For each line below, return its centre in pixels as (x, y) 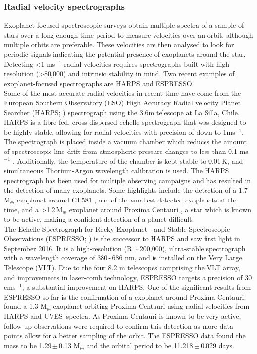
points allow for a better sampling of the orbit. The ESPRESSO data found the (125, 335)
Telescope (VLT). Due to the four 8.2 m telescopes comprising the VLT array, (122, 268)
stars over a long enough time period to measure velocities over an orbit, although (128, 34)
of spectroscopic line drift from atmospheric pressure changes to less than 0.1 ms (126, 151)
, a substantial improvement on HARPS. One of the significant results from (136, 287)
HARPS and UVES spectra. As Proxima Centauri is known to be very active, (123, 316)
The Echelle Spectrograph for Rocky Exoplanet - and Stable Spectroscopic (117, 228)
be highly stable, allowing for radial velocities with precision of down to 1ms (120, 131)
